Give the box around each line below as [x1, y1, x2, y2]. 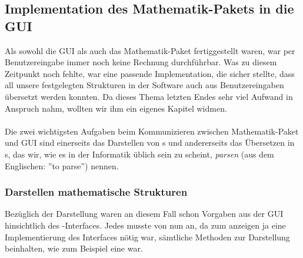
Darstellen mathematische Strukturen [5, 185, 188, 199]
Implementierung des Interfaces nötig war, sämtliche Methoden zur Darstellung [5, 230, 290, 243]
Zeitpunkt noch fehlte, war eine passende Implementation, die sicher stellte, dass [5, 67, 295, 79]
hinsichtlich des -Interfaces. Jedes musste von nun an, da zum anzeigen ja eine [5, 219, 286, 231]
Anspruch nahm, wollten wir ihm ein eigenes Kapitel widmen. [5, 102, 227, 114]
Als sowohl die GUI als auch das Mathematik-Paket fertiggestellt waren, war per [5, 44, 295, 56]
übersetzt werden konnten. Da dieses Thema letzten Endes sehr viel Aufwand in [5, 90, 293, 102]
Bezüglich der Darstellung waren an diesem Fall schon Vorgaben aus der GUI [5, 207, 284, 220]
